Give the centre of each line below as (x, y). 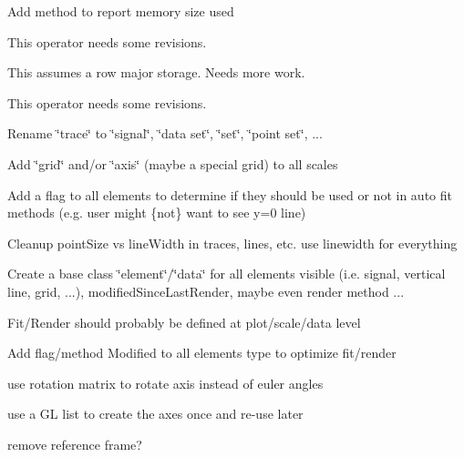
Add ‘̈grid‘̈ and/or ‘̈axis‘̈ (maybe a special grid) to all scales (173, 163)
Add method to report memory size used (121, 11)
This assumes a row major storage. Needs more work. (156, 72)
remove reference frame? (75, 444)
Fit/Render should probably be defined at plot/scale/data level (184, 322)
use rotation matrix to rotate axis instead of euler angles (165, 383)
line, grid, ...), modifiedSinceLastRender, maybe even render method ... (206, 291)
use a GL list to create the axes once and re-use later (155, 414)
